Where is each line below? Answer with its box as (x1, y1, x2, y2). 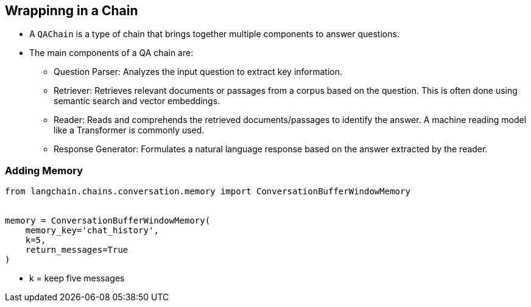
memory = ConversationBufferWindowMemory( (5, 216, 211, 226)
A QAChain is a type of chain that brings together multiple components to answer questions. (29, 29, 399, 40)
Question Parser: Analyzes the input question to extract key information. (54, 66, 343, 77)
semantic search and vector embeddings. (54, 96, 220, 107)
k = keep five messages (29, 273, 125, 284)
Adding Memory (5, 164, 83, 177)
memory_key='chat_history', (25, 225, 159, 236)
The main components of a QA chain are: (29, 48, 194, 58)
